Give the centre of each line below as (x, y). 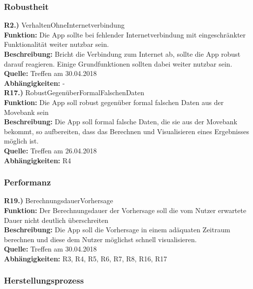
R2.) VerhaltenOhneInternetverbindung (64, 25)
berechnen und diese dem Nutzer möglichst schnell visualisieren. (100, 239)
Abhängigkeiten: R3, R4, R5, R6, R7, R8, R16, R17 (86, 258)
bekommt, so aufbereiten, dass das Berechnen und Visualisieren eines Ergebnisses (126, 131)
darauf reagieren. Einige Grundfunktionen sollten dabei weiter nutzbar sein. (118, 63)
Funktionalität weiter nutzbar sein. (57, 44)
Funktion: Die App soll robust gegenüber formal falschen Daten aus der (114, 102)
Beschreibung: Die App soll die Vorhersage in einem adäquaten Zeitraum (117, 230)
